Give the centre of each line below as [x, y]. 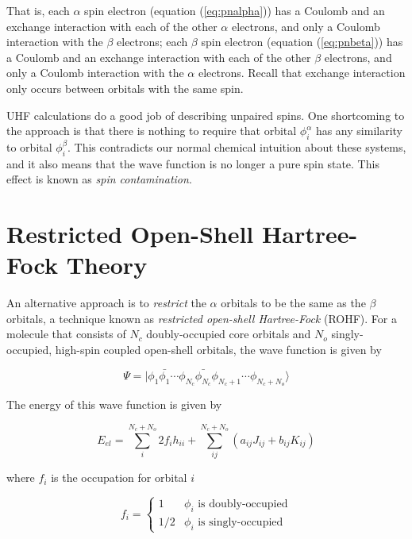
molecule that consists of [66, 334]
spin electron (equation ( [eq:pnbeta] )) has [302, 42]
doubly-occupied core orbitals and [229, 334]
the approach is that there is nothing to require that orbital [152, 131]
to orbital [29, 146]
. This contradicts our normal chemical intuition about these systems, [237, 146]
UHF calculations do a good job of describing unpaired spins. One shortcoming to [206, 115]
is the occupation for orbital [119, 477]
